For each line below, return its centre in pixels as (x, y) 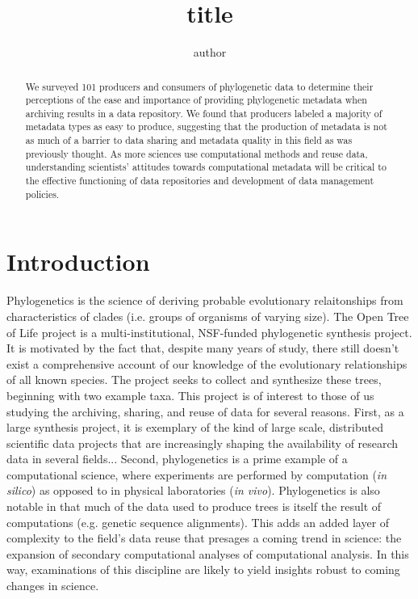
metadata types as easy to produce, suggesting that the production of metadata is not (206, 127)
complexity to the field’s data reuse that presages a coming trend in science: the (204, 538)
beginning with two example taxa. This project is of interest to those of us (190, 395)
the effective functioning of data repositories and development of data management (200, 181)
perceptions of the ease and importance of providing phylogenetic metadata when (196, 100)
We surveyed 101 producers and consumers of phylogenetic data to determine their (199, 86)
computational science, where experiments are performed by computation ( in (197, 474)
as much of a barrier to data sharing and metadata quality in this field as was (189, 140)
